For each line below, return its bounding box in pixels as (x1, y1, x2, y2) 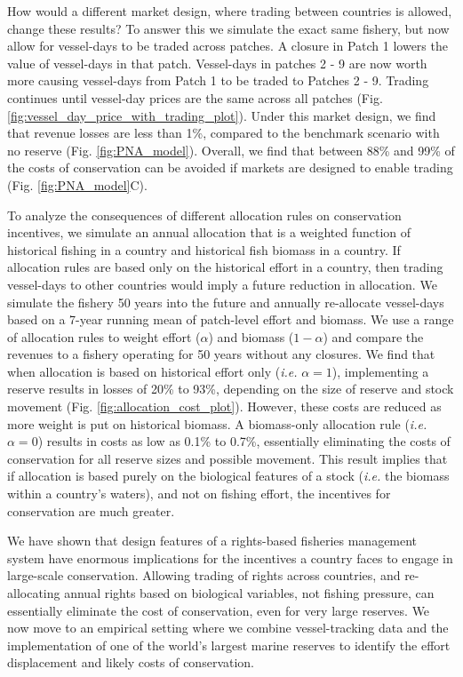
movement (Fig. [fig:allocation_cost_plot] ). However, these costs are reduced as (7, 397, 442, 416)
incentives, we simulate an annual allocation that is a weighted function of (7, 223, 411, 242)
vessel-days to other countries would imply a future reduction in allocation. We (7, 275, 437, 293)
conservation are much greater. (7, 501, 175, 520)
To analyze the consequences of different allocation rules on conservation (7, 205, 402, 224)
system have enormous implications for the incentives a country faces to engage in (7, 548, 453, 567)
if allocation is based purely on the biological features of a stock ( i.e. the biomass (7, 466, 450, 485)
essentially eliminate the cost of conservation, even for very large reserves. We (7, 601, 430, 619)
